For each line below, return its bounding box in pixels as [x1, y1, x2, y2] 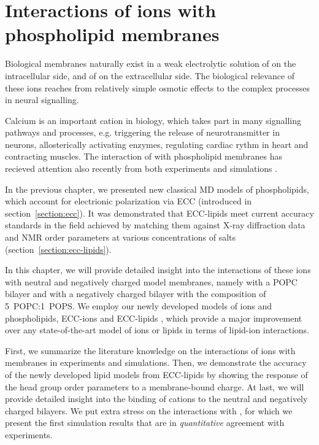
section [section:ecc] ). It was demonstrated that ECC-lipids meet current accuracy [5, 206, 314, 219]
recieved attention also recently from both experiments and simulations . [5, 162, 278, 175]
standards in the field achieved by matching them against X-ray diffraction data [5, 219, 306, 231]
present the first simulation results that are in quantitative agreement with [5, 416, 285, 429]
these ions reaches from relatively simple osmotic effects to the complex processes [5, 81, 310, 94]
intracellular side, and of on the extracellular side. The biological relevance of [5, 69, 295, 82]
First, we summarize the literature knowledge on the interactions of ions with [5, 344, 296, 357]
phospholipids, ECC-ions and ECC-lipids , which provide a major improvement [5, 311, 302, 324]
